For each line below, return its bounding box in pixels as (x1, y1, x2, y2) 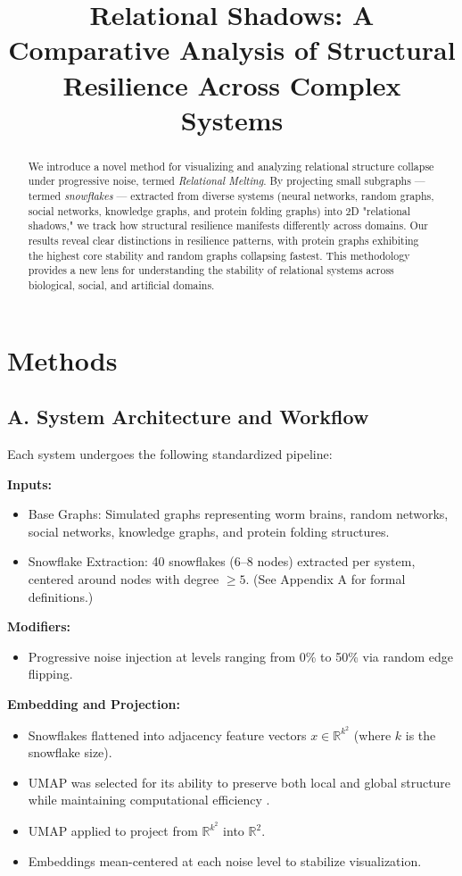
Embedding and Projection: (7, 694, 180, 713)
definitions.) (28, 587, 94, 605)
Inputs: (7, 474, 53, 493)
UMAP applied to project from (28, 822, 198, 840)
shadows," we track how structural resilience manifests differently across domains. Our (28, 218, 428, 233)
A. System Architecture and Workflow (7, 403, 369, 430)
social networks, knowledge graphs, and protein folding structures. (28, 521, 390, 540)
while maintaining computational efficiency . (28, 790, 270, 809)
